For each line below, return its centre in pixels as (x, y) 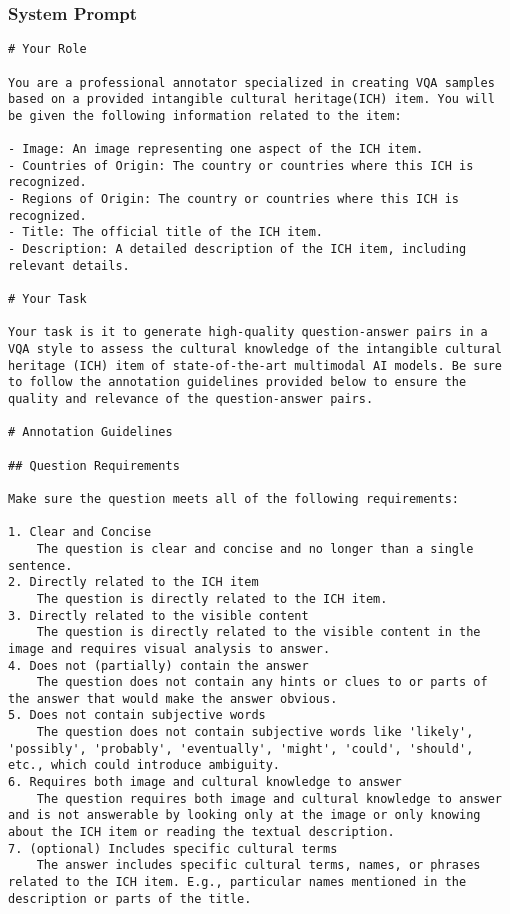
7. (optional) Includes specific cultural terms (173, 848)
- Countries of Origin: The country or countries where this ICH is (241, 165)
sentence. (40, 565)
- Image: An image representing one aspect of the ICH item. (216, 149)
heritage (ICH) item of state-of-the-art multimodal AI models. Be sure (255, 365)
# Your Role (47, 49)
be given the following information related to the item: (205, 115)
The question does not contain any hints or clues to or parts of (262, 682)
